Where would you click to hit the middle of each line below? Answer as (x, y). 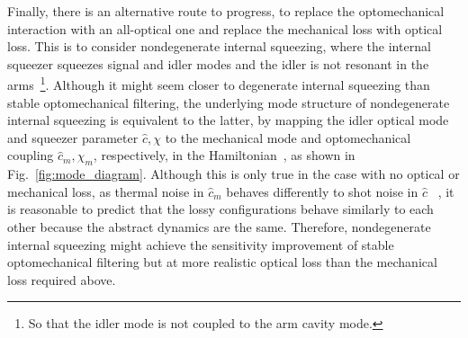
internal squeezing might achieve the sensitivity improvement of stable (201, 244)
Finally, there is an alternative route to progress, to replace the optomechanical (226, 11)
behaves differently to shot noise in (322, 191)
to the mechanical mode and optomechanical (288, 137)
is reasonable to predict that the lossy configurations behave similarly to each (220, 209)
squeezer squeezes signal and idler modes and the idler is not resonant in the (218, 63)
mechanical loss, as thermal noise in (106, 191)
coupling (31, 155)
